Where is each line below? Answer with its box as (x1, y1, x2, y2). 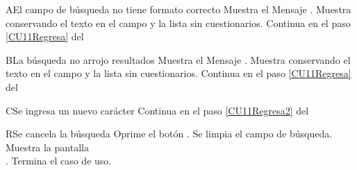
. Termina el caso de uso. (6, 153, 112, 168)
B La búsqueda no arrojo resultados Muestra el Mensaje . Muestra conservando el (6, 52, 351, 67)
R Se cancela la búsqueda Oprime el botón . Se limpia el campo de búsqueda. (6, 126, 333, 141)
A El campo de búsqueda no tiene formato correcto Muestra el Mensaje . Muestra (6, 2, 351, 16)
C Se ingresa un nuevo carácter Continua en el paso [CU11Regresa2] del (6, 103, 309, 117)
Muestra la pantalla (6, 139, 89, 154)
